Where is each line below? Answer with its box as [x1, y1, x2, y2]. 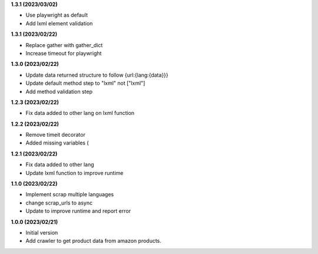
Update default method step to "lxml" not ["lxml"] [25, 80, 145, 87]
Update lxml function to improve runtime [25, 169, 124, 176]
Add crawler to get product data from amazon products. [25, 237, 162, 245]
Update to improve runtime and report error [25, 207, 131, 215]
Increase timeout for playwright [25, 50, 102, 57]
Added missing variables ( [25, 139, 89, 147]
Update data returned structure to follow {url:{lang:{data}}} [25, 71, 169, 78]
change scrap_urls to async [25, 199, 93, 206]
